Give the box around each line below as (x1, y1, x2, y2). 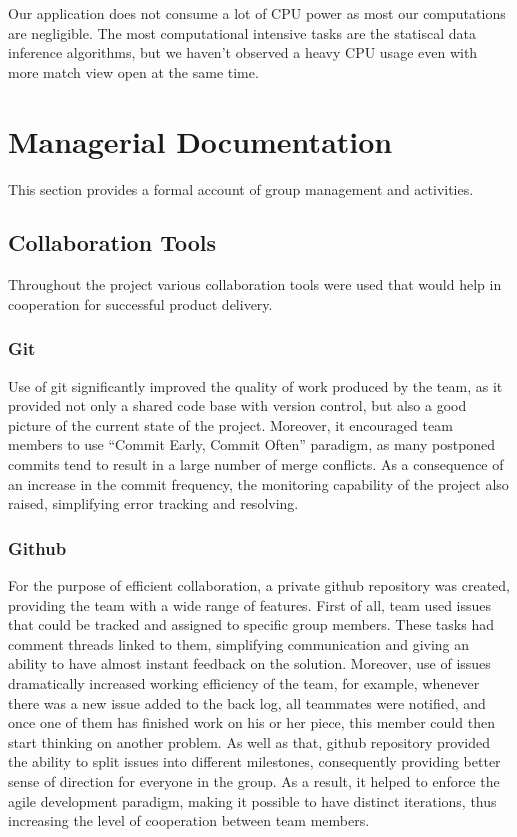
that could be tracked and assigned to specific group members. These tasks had (8, 614, 494, 635)
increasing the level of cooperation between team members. (8, 810, 370, 831)
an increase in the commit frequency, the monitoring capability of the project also (8, 473, 509, 494)
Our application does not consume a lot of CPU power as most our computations (8, 3, 506, 23)
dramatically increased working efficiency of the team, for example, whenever (8, 673, 480, 694)
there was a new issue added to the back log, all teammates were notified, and (8, 692, 486, 713)
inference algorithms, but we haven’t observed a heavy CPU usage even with (8, 42, 478, 63)
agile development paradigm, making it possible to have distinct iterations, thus (8, 790, 497, 811)
